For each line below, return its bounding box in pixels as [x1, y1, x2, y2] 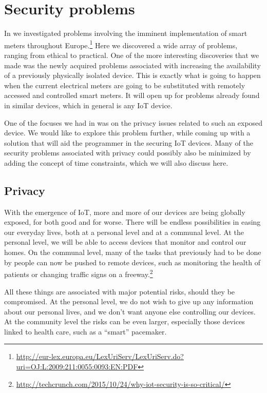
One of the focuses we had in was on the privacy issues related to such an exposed [4, 117, 263, 128]
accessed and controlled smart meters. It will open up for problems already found [4, 90, 260, 101]
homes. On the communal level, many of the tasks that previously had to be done [4, 247, 261, 258]
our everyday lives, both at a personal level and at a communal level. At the [4, 226, 244, 237]
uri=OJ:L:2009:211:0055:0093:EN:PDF [16, 361, 138, 372]
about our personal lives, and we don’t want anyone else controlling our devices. [4, 306, 256, 317]
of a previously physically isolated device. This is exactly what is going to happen [4, 70, 261, 81]
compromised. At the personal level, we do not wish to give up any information [4, 296, 254, 307]
